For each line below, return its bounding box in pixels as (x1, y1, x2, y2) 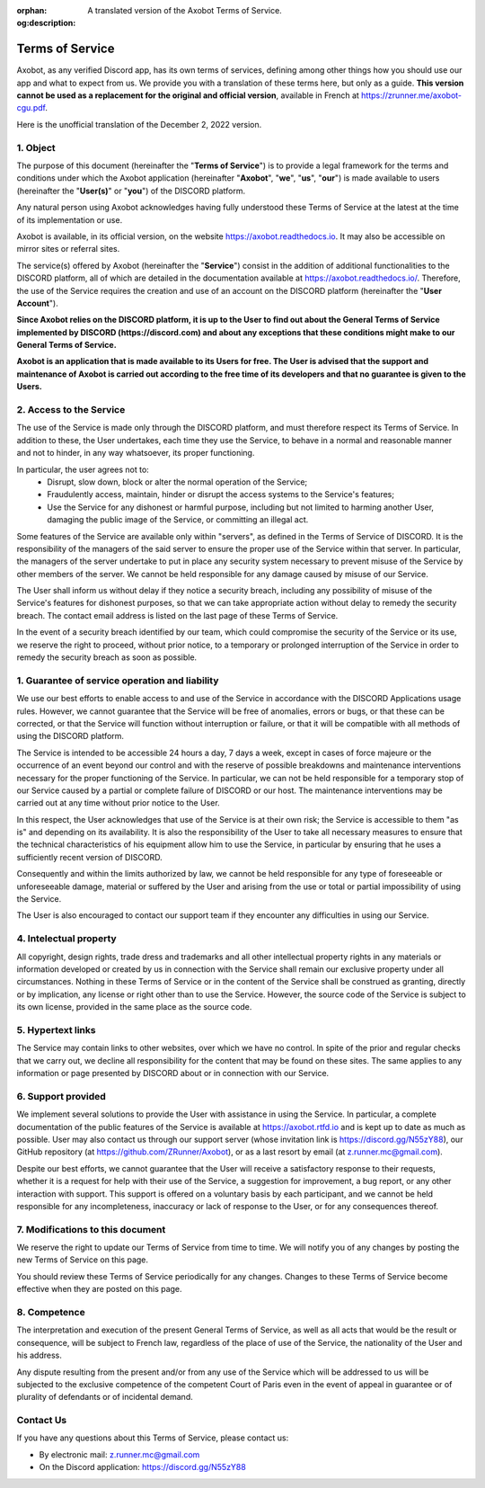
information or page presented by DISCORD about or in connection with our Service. (16, 1068, 330, 1079)
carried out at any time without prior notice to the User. (16, 797, 220, 808)
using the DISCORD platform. (16, 731, 125, 742)
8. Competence (16, 1306, 85, 1318)
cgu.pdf (16, 102, 46, 113)
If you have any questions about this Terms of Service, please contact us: (16, 1432, 289, 1443)
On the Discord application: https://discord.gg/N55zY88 (39, 1462, 246, 1473)
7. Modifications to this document (16, 1223, 166, 1235)
